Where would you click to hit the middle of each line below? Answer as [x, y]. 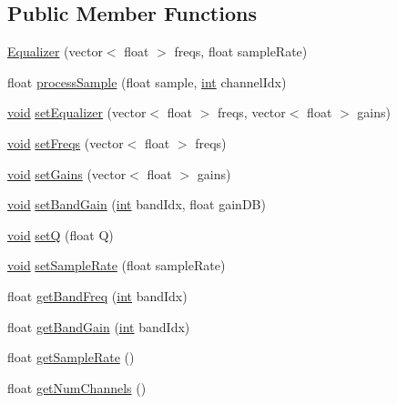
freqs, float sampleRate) [241, 51]
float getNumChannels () [77, 387]
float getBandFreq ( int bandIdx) [97, 295]
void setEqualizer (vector [77, 112]
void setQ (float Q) [61, 234]
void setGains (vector [67, 173]
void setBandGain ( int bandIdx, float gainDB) [137, 204]
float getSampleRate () [71, 357]
